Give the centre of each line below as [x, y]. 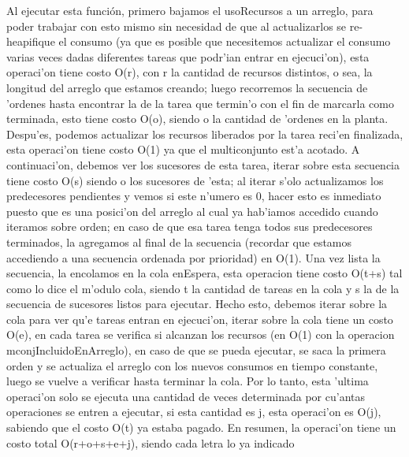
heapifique [31, 41]
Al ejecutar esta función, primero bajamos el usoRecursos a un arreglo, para [190, 10]
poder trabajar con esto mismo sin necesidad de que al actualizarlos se [177, 26]
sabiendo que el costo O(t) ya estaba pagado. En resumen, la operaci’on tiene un [201, 427]
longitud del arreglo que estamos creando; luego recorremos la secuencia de [187, 87]
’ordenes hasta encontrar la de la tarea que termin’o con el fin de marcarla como [200, 103]
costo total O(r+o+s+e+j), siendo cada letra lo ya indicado [151, 442]
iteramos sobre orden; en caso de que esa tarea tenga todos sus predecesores [190, 227]
